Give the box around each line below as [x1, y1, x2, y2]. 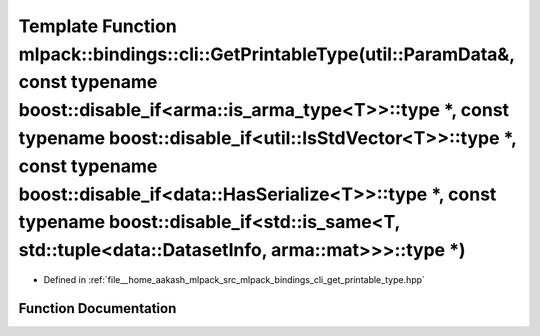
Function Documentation [18, 300, 177, 317]
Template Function [18, 15, 177, 37]
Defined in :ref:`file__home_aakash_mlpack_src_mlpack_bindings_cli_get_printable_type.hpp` [43, 273, 425, 285]
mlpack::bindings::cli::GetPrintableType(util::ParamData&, [18, 43, 515, 65]
